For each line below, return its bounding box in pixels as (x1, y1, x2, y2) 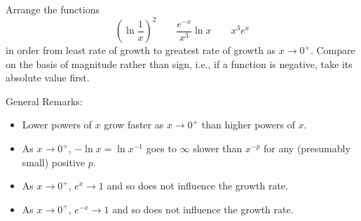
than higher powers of (201, 117, 295, 132)
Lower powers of (22, 117, 92, 132)
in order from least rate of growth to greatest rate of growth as (6, 43, 276, 58)
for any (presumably (264, 141, 350, 156)
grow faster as (104, 117, 164, 132)
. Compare (310, 43, 355, 58)
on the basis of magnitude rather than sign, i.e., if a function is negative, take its (6, 56, 353, 71)
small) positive (22, 154, 86, 169)
